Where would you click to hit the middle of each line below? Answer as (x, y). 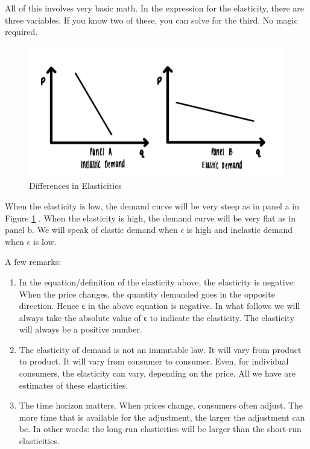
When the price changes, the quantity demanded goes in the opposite (147, 294)
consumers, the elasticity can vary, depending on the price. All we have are (157, 373)
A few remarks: (33, 262)
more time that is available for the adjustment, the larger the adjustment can (162, 417)
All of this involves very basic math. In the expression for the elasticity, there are (155, 8)
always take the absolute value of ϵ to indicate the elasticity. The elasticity (157, 317)
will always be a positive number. (81, 329)
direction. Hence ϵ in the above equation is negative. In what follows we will (160, 306)
